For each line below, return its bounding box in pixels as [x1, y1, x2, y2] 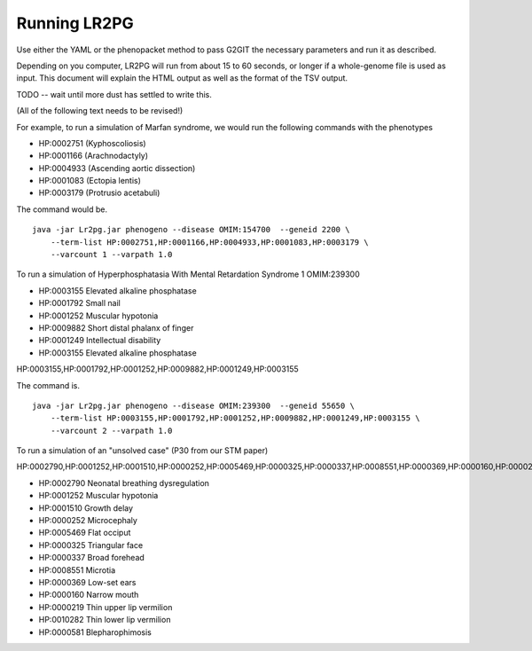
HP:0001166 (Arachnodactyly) [38, 151, 149, 161]
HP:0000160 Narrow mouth [38, 590, 139, 600]
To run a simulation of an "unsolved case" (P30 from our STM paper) [16, 445, 269, 456]
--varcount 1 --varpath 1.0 [50, 249, 173, 260]
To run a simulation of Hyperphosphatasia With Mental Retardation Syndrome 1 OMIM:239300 [16, 269, 361, 279]
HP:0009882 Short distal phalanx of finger [38, 322, 194, 333]
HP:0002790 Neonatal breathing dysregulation [38, 477, 210, 488]
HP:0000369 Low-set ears [38, 577, 137, 587]
